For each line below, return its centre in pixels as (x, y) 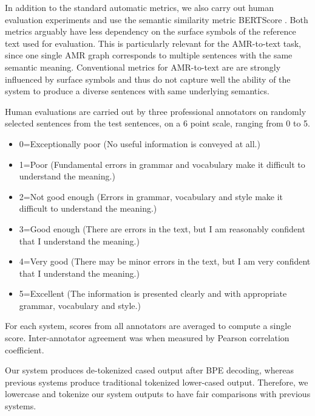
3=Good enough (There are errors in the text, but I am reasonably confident (162, 228)
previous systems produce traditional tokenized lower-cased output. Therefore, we (157, 382)
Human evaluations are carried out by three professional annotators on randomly (156, 111)
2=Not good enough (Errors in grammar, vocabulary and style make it (151, 196)
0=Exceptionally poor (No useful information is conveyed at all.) (140, 143)
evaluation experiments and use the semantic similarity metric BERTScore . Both (157, 19)
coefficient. (25, 349)
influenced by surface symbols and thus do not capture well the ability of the (148, 79)
